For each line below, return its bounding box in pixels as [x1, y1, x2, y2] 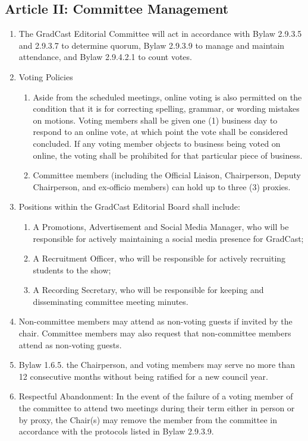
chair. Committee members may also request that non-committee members [18, 327, 291, 339]
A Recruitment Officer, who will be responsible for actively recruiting [33, 252, 286, 264]
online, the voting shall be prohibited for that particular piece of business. [33, 149, 303, 161]
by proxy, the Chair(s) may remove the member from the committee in [18, 413, 278, 426]
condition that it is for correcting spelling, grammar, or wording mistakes [33, 102, 300, 115]
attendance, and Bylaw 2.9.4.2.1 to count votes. [18, 51, 192, 63]
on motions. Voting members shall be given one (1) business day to [33, 114, 278, 126]
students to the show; [33, 263, 111, 276]
